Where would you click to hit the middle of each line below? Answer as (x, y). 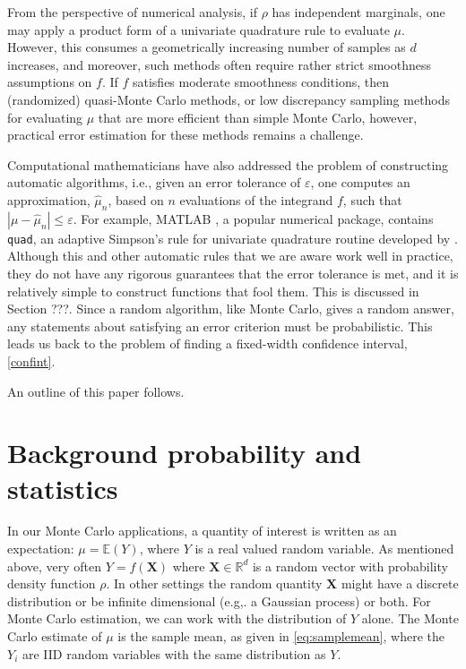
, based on (136, 199)
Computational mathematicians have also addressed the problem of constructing (228, 164)
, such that (372, 199)
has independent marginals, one (358, 12)
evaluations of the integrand (256, 199)
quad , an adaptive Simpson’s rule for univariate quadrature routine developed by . (233, 238)
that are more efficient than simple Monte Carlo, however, (258, 117)
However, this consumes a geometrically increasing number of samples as (207, 47)
